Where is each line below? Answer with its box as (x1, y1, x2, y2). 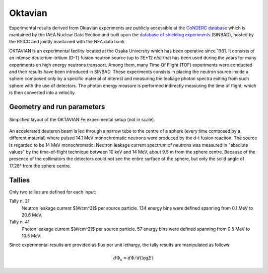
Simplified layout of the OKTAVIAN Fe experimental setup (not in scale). (9, 117, 155, 123)
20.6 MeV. (21, 212, 42, 218)
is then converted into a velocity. (9, 90, 76, 95)
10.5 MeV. (21, 233, 42, 239)
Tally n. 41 (9, 219, 30, 225)
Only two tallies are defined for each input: (9, 189, 96, 195)
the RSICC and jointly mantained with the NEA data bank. (9, 39, 126, 45)
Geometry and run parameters (9, 102, 105, 111)
